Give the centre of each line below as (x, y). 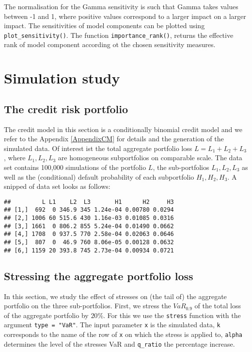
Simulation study (62, 78)
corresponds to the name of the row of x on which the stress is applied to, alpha (123, 334)
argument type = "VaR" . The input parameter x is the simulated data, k (112, 325)
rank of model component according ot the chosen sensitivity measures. (110, 44)
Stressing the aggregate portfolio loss (99, 276)
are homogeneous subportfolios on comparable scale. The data (150, 158)
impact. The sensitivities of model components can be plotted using (104, 25)
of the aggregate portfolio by (46, 315)
